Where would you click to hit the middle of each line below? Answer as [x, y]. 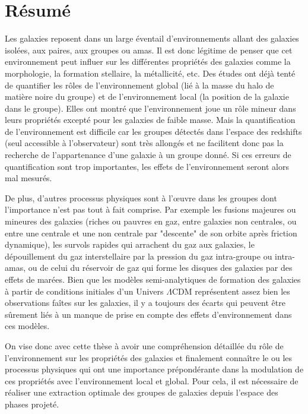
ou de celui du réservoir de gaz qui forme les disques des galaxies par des [160, 268]
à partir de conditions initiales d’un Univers [84, 291]
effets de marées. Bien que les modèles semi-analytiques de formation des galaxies [153, 279]
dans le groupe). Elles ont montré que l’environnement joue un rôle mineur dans [150, 108]
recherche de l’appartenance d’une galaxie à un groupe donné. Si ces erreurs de [148, 155]
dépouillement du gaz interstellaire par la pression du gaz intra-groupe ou [139, 256]
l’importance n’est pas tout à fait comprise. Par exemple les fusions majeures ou [150, 209]
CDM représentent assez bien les [231, 291]
